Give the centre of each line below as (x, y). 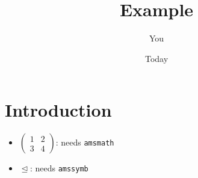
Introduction (58, 110)
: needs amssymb (59, 168)
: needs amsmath (85, 142)
